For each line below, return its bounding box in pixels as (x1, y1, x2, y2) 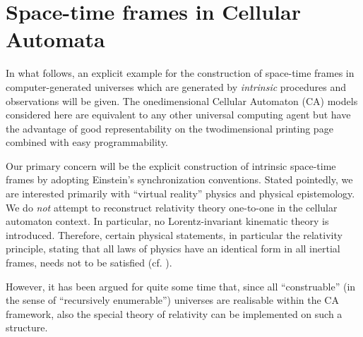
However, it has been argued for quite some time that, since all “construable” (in (6, 278, 356, 293)
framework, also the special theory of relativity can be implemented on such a (6, 306, 343, 321)
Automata (6, 25, 105, 54)
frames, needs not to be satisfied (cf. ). (6, 255, 172, 270)
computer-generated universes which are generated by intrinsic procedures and (6, 79, 346, 94)
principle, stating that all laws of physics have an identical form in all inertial (6, 241, 340, 256)
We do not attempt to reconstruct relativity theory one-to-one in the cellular (6, 200, 338, 214)
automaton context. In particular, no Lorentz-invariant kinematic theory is (6, 214, 329, 228)
